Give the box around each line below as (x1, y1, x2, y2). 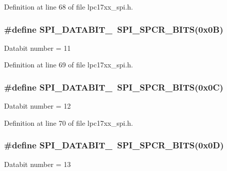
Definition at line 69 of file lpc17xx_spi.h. (4, 59, 133, 70)
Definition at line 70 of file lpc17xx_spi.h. (4, 117, 133, 128)
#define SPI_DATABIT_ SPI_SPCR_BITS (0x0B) (4, 23, 223, 35)
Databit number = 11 (4, 42, 71, 53)
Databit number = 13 (4, 158, 71, 169)
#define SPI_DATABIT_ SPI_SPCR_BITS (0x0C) (4, 80, 223, 93)
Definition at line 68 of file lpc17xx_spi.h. (4, 2, 133, 12)
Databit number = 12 (4, 101, 71, 111)
